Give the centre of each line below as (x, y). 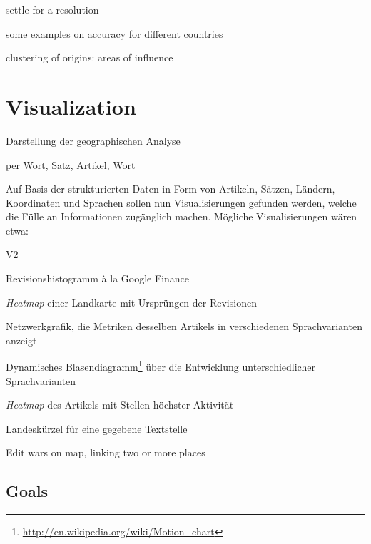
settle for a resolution (52, 9)
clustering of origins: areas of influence (90, 57)
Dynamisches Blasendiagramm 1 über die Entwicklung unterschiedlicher (161, 366)
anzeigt (21, 340)
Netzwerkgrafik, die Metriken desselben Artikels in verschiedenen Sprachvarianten (184, 326)
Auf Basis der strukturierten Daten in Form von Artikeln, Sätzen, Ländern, (171, 189)
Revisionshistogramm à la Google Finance (98, 278)
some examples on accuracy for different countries (115, 33)
